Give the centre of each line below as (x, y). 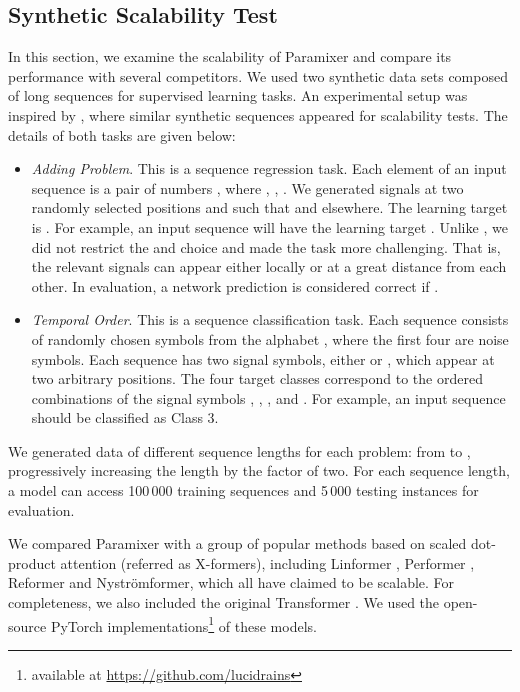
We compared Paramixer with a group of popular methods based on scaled (237, 543)
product (32, 562)
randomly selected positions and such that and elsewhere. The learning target (269, 207)
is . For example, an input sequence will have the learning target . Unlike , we (269, 226)
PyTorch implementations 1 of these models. (183, 624)
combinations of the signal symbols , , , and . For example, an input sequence (268, 397)
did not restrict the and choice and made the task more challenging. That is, (266, 246)
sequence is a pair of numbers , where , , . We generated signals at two (247, 187)
